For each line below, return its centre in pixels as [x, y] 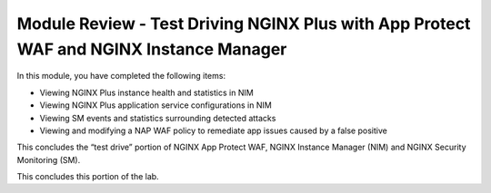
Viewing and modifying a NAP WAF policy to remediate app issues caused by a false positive [214, 130]
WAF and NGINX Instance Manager [152, 49]
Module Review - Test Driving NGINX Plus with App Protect [244, 24]
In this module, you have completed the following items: [121, 76]
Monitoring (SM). [49, 159]
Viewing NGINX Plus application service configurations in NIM [155, 105]
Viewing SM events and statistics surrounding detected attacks [158, 118]
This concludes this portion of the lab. [88, 177]
